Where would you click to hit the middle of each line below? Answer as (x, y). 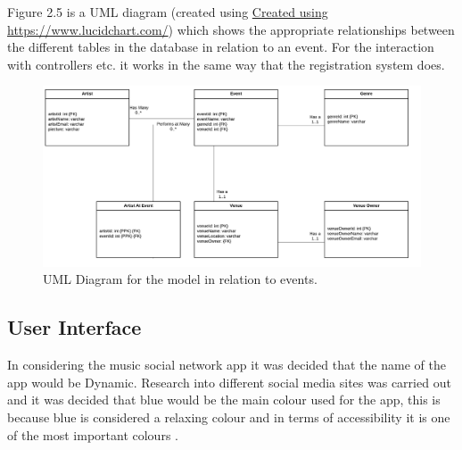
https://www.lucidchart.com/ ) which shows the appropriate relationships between (231, 29)
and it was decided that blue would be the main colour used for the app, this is (224, 400)
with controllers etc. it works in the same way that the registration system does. (226, 64)
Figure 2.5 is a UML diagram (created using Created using (168, 12)
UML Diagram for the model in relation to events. (180, 279)
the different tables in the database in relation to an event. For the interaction (221, 47)
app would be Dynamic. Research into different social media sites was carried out (229, 382)
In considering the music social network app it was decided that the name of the (227, 365)
